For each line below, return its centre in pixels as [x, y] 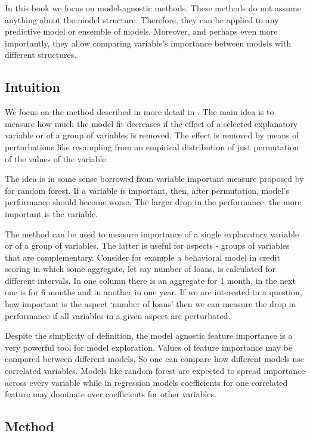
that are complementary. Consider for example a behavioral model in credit [142, 257]
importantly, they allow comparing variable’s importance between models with [148, 43]
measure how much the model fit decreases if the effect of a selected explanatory [151, 123]
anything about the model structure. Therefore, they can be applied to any [142, 19]
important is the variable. [52, 213]
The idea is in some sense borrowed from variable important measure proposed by [154, 179]
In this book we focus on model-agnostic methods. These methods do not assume [153, 8]
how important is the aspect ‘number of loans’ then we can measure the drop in [151, 304]
